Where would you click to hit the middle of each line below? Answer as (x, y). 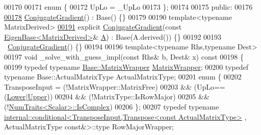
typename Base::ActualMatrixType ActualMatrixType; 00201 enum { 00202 (123, 77)
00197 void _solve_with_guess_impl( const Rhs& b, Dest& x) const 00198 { (124, 56)
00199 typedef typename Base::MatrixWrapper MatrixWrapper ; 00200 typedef (126, 66)
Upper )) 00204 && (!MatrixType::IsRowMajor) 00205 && (119, 97)
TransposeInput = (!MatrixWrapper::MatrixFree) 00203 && (98, 86)
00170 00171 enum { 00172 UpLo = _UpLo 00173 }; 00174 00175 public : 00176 (128, 7)
